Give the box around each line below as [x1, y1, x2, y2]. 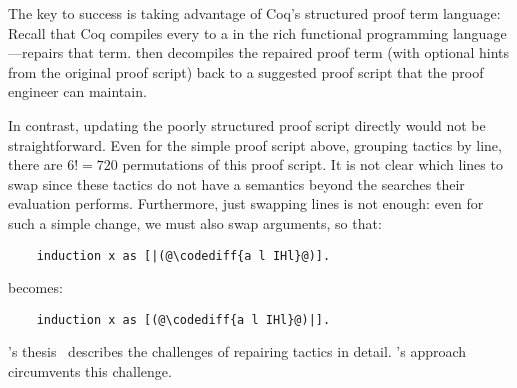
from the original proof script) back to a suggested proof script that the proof [8, 61, 484, 82]
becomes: [8, 277, 63, 298]
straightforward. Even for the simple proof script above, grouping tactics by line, [8, 134, 502, 155]
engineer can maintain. [8, 81, 147, 102]
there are [8, 154, 63, 175]
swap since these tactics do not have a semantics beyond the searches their [8, 173, 465, 194]
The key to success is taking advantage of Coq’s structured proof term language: [8, 3, 501, 23]
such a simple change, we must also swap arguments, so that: [8, 212, 382, 233]
